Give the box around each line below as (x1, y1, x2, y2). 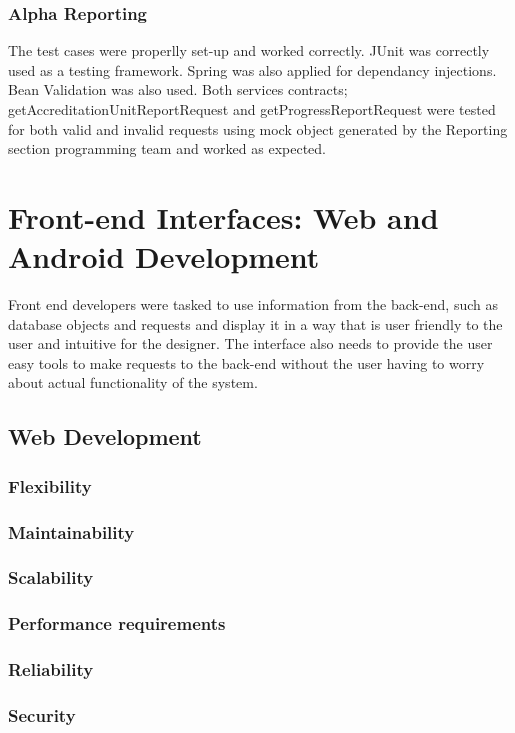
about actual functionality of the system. (8, 372, 258, 393)
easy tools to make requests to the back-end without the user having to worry (8, 352, 485, 373)
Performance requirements (8, 611, 226, 636)
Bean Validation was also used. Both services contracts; (8, 79, 348, 100)
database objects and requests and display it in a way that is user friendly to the (8, 313, 503, 334)
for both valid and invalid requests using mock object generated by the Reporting (8, 118, 508, 139)
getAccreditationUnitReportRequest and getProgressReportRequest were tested (8, 99, 496, 119)
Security (8, 702, 76, 727)
